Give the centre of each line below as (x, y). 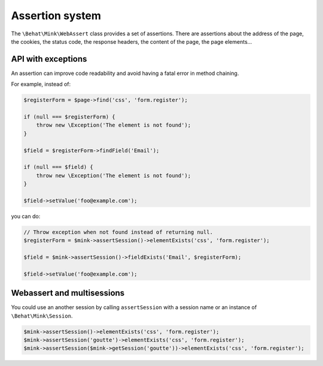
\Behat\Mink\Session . (42, 316)
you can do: (26, 216)
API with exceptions (49, 59)
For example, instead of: (41, 84)
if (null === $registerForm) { (70, 117)
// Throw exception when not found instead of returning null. (118, 232)
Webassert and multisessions (68, 293)
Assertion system (56, 16)
